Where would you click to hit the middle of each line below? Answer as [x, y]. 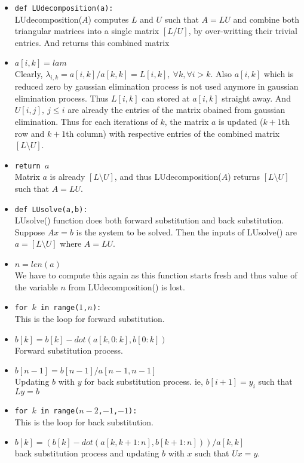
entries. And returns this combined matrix [92, 42]
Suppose [30, 231]
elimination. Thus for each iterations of [86, 122]
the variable [36, 286]
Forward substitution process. [69, 350]
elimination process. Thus [62, 98]
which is [279, 74]
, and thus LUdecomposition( [168, 177]
